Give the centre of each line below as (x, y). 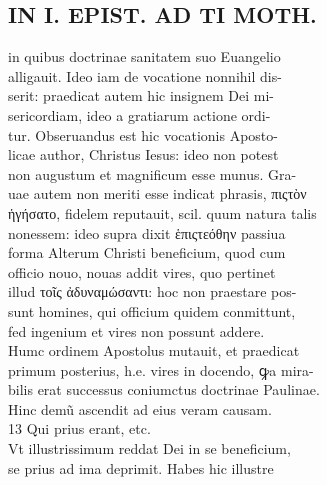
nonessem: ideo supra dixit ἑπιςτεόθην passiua (147, 232)
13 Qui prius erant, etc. (79, 428)
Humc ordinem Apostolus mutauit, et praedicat (154, 350)
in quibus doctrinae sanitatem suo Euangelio (144, 56)
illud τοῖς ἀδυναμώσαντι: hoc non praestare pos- (152, 291)
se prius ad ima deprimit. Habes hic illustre (141, 467)
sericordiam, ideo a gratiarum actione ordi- (139, 114)
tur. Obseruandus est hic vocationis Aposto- (143, 134)
